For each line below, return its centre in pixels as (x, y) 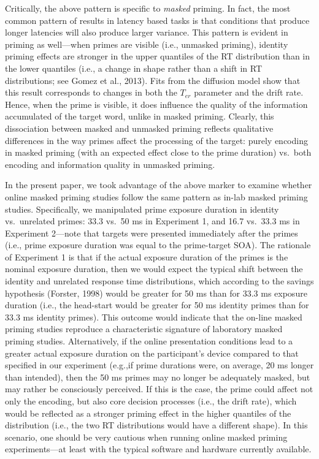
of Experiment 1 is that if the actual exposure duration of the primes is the (147, 256)
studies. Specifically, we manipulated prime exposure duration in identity (142, 209)
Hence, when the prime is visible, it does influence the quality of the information (156, 104)
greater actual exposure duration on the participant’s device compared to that (152, 353)
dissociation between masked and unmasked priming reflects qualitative (139, 128)
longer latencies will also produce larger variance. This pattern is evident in (147, 32)
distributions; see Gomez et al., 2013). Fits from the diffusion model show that (153, 80)
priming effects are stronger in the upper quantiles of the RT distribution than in (157, 56)
